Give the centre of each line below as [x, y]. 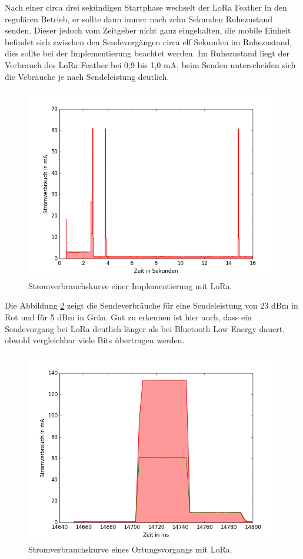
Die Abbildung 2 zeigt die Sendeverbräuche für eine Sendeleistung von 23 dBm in [151, 305]
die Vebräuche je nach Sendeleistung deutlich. [87, 76]
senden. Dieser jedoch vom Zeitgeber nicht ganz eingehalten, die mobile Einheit [148, 30]
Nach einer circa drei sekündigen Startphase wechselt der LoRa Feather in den [146, 7]
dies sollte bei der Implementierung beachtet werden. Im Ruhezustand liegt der [147, 53]
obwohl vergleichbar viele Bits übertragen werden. [95, 340]
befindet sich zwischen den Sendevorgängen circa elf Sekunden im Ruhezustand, [149, 41]
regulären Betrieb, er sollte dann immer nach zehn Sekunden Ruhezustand [139, 19]
